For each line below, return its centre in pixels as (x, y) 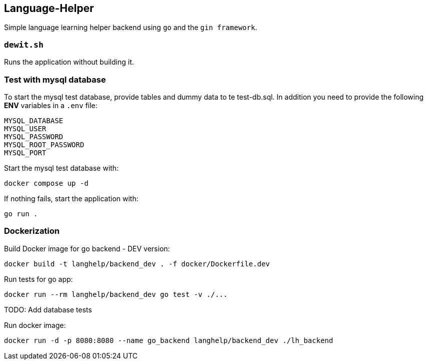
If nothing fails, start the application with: (71, 198)
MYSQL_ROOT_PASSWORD (44, 144)
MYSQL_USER (25, 128)
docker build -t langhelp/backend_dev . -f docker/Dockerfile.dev (137, 264)
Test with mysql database (55, 79)
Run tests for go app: (39, 279)
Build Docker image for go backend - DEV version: (87, 248)
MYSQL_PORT (25, 152)
